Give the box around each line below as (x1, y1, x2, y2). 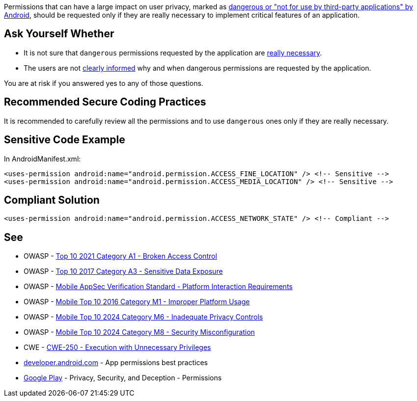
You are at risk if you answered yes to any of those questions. (4, 79, 203, 87)
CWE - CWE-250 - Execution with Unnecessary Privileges (24, 343, 211, 352)
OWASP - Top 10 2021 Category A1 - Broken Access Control (24, 252, 217, 261)
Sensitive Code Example (4, 134, 125, 146)
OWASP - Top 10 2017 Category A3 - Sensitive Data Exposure (24, 267, 223, 276)
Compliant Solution (4, 193, 100, 206)
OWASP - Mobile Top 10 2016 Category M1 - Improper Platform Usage (24, 297, 250, 306)
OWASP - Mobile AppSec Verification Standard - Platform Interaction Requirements (24, 282, 293, 291)
